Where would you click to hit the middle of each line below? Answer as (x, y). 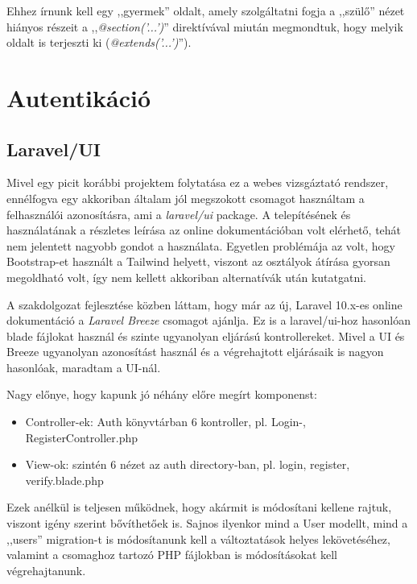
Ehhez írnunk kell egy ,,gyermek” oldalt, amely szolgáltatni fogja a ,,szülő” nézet (206, 10)
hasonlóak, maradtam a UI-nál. (84, 367)
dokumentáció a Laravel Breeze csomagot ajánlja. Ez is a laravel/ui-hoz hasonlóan (208, 320)
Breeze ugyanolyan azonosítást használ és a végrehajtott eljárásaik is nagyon (195, 352)
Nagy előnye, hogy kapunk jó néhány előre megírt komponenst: (162, 394)
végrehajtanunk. (46, 570)
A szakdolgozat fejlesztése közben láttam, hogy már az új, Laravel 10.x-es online (204, 304)
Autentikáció (79, 97)
